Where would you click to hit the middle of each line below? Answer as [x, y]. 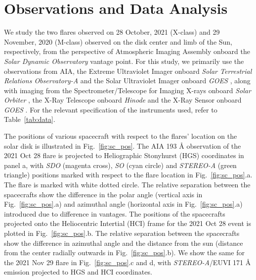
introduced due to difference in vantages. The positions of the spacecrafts [115, 213]
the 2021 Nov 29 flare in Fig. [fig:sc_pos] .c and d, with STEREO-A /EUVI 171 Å [128, 262]
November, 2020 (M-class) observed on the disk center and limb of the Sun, [118, 41]
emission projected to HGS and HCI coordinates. [78, 272]
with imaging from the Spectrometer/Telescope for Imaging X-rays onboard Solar [128, 90]
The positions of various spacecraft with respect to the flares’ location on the [121, 136]
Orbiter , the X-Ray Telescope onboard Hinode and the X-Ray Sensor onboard [123, 100]
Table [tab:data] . [30, 119]
